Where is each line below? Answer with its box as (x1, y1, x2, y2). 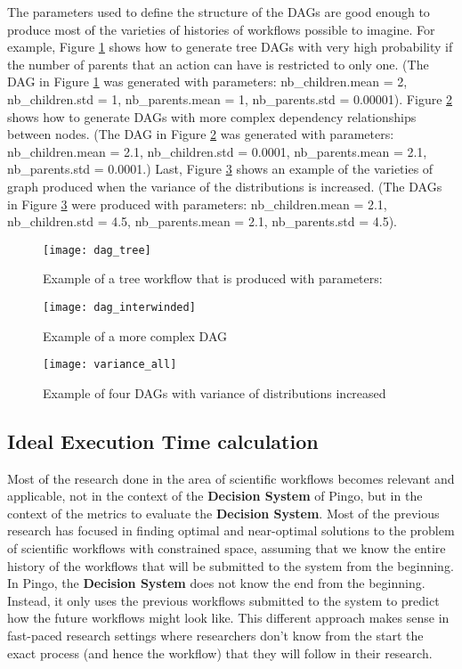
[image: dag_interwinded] (43, 300, 196, 314)
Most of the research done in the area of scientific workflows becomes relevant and (7, 469, 455, 487)
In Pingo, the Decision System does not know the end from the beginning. (7, 574, 426, 592)
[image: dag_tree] (43, 243, 151, 257)
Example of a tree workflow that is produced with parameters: (43, 269, 383, 288)
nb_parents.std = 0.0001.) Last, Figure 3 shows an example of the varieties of (7, 159, 434, 178)
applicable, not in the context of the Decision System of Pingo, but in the (7, 486, 423, 505)
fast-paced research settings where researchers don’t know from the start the (7, 626, 424, 645)
